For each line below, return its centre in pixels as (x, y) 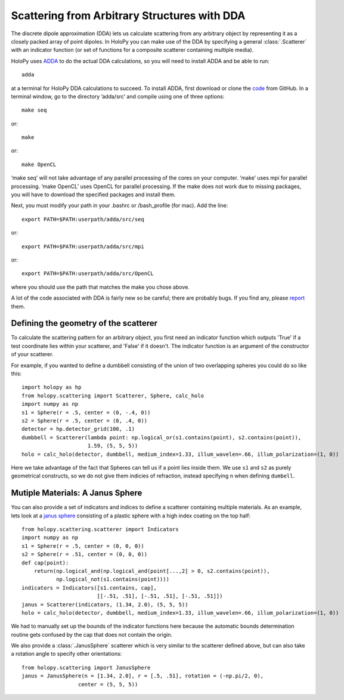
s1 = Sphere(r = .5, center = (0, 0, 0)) (83, 546)
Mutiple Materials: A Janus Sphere (77, 493)
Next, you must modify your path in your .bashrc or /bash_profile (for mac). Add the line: (120, 205)
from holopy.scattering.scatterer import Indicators (100, 529)
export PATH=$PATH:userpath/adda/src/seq (83, 219)
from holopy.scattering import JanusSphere (86, 667)
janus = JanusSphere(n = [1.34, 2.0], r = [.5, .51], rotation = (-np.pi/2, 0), (143, 676)
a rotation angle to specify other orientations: (66, 654)
